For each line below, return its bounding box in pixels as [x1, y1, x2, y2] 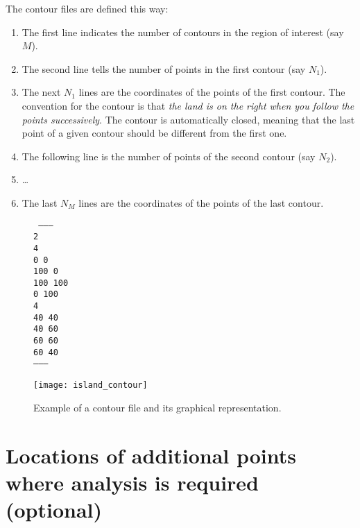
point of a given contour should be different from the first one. [22, 126, 287, 140]
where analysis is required [6, 468, 259, 496]
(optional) [6, 495, 103, 523]
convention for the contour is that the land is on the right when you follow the [22, 98, 354, 112]
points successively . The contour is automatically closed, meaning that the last [22, 112, 355, 126]
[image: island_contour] [33, 380, 148, 391]
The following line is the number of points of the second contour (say [22, 148, 316, 163]
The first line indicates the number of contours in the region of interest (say [22, 24, 344, 39]
